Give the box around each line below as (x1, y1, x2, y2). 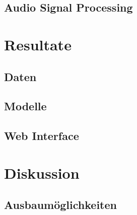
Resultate (4, 34, 72, 54)
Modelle (4, 98, 47, 114)
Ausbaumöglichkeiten (4, 197, 117, 212)
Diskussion (4, 162, 80, 183)
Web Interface (4, 128, 79, 144)
